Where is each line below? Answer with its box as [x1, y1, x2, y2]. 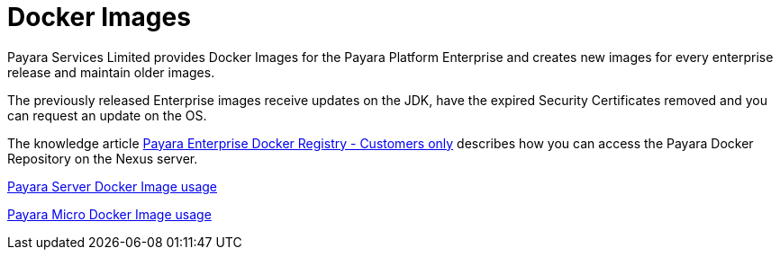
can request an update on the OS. [7, 107, 207, 123]
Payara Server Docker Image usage [7, 178, 218, 194]
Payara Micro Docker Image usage [7, 206, 212, 222]
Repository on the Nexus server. [7, 150, 198, 166]
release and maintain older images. [7, 64, 215, 80]
